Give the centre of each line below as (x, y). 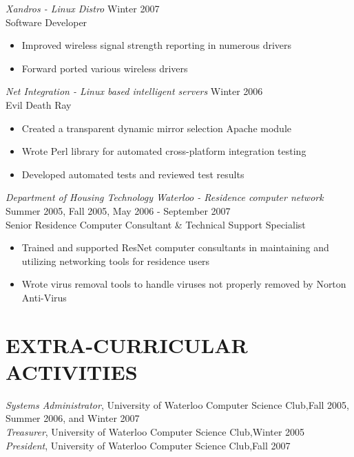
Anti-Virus (44, 297)
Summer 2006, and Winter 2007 (73, 418)
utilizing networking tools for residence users (116, 261)
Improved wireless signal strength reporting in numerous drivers (157, 45)
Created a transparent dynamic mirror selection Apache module (157, 128)
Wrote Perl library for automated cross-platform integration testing (164, 151)
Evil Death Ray (39, 104)
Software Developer (46, 22)
